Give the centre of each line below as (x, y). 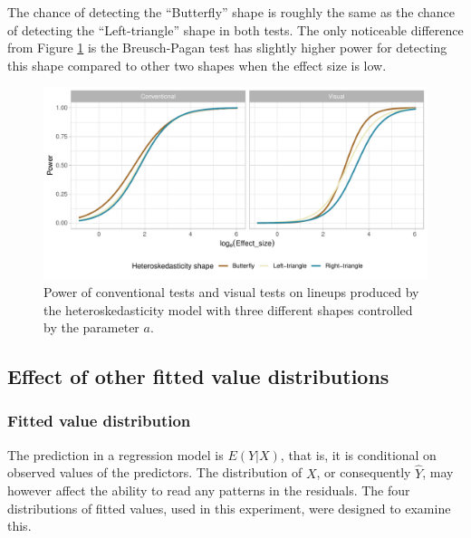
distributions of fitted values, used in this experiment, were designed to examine (229, 508)
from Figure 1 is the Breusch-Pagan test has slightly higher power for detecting (227, 48)
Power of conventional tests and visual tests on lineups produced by (231, 291)
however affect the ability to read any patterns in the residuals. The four (209, 490)
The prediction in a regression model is (115, 454)
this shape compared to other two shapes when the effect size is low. (197, 65)
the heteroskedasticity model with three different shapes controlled (228, 309)
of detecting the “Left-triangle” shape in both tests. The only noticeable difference (235, 29)
